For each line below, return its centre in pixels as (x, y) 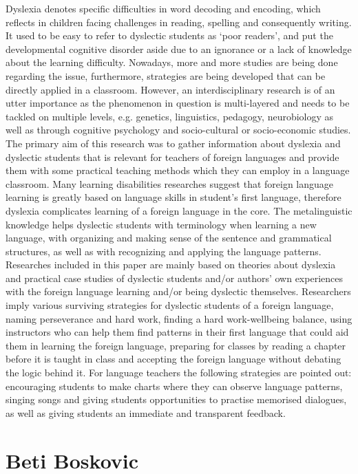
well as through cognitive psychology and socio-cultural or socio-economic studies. (178, 130)
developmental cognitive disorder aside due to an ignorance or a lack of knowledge (179, 49)
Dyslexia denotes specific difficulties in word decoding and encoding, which (163, 8)
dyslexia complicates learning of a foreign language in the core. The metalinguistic (179, 210)
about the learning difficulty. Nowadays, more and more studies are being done (172, 62)
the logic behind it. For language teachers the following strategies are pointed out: (179, 373)
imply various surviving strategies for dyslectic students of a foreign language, (170, 305)
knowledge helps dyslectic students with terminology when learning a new (161, 224)
